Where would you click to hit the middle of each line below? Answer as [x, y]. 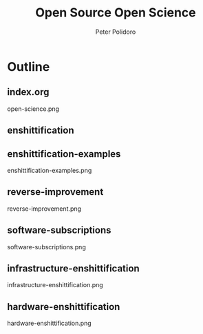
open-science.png [33, 109]
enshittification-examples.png [50, 170]
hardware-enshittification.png [49, 323]
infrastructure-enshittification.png [55, 285]
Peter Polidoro [116, 32]
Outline [29, 66]
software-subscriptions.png [46, 247]
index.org [28, 92]
